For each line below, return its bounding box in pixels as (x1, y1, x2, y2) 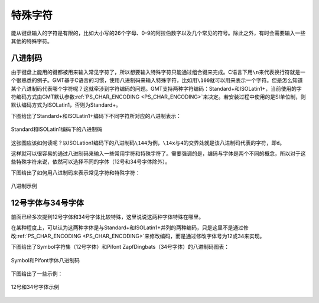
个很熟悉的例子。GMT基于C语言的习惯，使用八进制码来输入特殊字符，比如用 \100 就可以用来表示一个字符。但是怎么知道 (11, 77, 304, 84)
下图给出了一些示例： (11, 270, 63, 277)
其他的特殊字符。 (11, 37, 53, 44)
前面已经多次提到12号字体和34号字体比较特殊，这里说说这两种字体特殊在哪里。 (11, 213, 204, 220)
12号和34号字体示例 (11, 284, 59, 291)
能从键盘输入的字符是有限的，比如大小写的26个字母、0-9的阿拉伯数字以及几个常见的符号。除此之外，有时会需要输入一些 (11, 29, 306, 37)
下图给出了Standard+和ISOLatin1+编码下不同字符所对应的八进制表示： (11, 112, 181, 119)
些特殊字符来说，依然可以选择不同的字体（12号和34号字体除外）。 (11, 158, 171, 165)
